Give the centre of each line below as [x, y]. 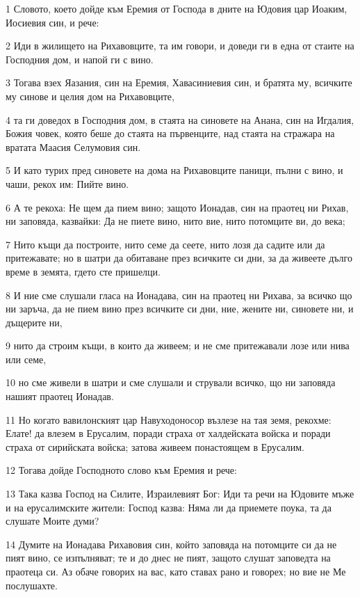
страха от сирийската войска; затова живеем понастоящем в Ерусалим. [155, 446]
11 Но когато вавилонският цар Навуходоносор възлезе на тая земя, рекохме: [169, 419]
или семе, [26, 359]
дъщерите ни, [34, 322]
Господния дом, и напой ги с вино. [80, 59]
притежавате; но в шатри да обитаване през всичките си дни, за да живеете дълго [179, 258]
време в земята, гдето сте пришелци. [83, 271]
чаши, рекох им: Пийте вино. [67, 183]
